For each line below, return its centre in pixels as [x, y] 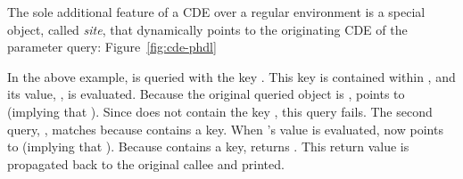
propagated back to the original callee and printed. [146, 163]
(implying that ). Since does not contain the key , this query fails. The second [220, 111]
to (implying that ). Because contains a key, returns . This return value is [208, 146]
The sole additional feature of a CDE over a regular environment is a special [216, 12]
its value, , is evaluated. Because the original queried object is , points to [206, 94]
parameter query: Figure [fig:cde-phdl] [112, 47]
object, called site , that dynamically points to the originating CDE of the [207, 29]
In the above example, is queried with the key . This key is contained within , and [231, 76]
